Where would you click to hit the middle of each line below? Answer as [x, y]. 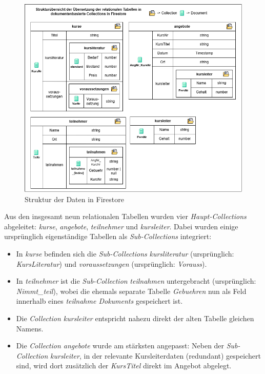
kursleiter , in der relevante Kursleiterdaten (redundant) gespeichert [156, 355]
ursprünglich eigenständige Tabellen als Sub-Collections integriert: [108, 236]
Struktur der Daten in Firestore [74, 199]
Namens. [30, 328]
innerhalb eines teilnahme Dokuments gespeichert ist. [99, 301]
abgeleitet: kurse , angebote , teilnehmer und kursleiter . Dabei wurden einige [121, 226]
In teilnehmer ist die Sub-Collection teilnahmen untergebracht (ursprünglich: [136, 281]
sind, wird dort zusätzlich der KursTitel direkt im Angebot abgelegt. [124, 366]
